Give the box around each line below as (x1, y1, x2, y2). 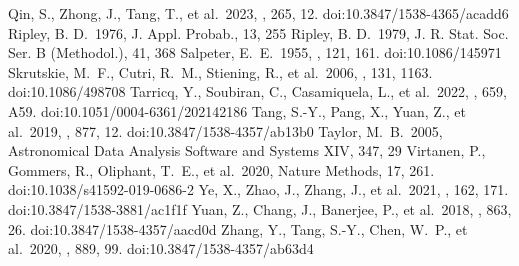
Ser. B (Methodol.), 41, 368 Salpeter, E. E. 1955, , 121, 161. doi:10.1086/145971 (8, 42, 502, 63)
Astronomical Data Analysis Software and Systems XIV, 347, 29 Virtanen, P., (8, 140, 486, 161)
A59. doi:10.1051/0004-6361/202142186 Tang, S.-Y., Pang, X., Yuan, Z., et (8, 100, 466, 121)
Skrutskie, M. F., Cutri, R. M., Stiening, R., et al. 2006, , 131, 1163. (8, 61, 433, 82)
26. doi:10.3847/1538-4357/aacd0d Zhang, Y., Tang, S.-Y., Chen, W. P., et (8, 218, 468, 239)
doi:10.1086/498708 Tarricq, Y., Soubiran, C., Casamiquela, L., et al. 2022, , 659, (8, 81, 507, 102)
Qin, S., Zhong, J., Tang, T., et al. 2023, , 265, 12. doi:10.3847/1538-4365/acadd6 (8, 3, 509, 23)
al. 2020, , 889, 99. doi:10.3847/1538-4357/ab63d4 (8, 238, 314, 259)
